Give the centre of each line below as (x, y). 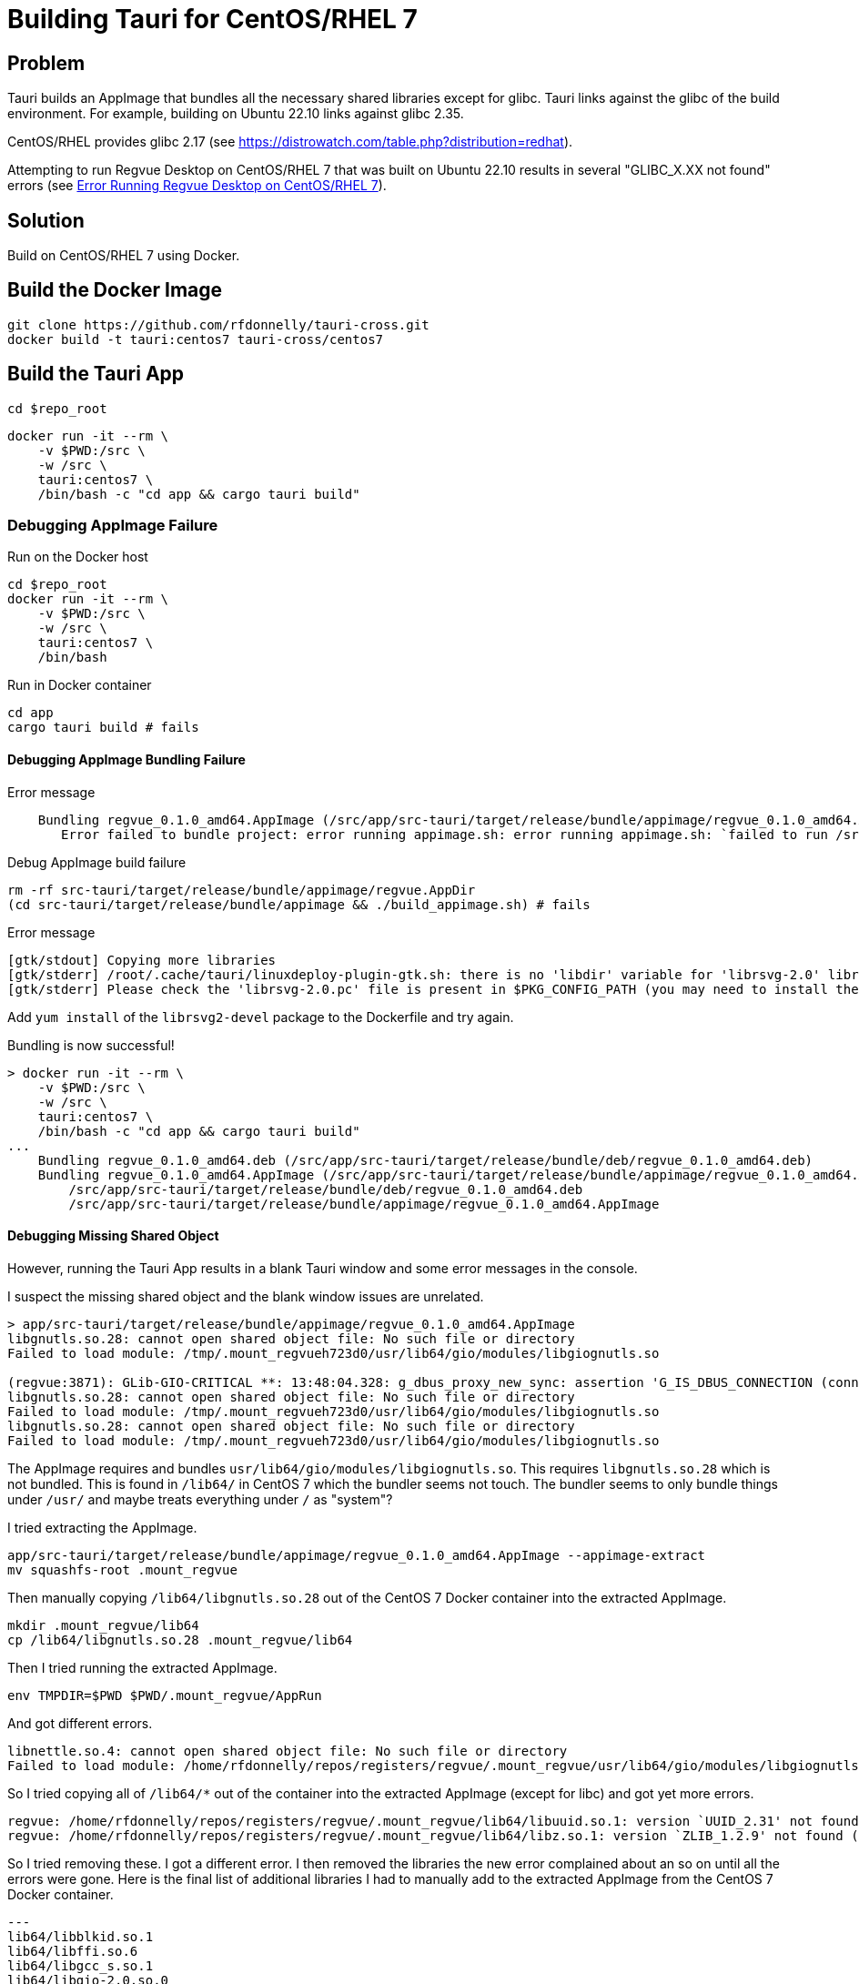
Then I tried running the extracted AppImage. (142, 1667)
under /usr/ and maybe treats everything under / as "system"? (200, 1499)
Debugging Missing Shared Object (113, 1236)
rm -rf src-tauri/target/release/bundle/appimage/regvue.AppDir (242, 890)
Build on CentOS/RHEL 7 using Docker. (124, 256)
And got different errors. (80, 1723)
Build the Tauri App (96, 374)
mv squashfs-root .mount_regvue (122, 1569)
